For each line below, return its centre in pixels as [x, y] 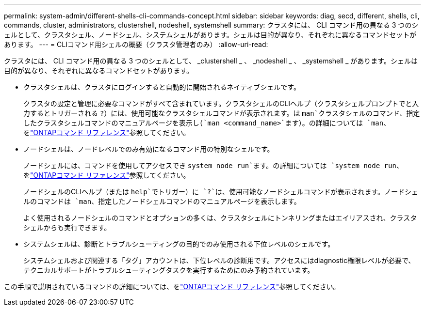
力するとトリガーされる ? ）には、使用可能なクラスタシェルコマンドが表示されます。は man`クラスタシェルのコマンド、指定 [222, 113]
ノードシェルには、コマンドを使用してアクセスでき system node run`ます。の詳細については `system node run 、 [213, 165]
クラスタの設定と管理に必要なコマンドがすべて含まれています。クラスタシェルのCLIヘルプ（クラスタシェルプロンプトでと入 [221, 103]
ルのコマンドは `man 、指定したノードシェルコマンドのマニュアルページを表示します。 [162, 201]
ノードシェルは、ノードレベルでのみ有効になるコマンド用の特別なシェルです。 [149, 149]
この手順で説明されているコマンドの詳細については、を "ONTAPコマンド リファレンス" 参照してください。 [172, 287]
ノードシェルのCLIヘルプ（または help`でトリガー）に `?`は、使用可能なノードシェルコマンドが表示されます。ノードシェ [221, 192]
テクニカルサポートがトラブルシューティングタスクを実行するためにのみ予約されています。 [169, 270]
